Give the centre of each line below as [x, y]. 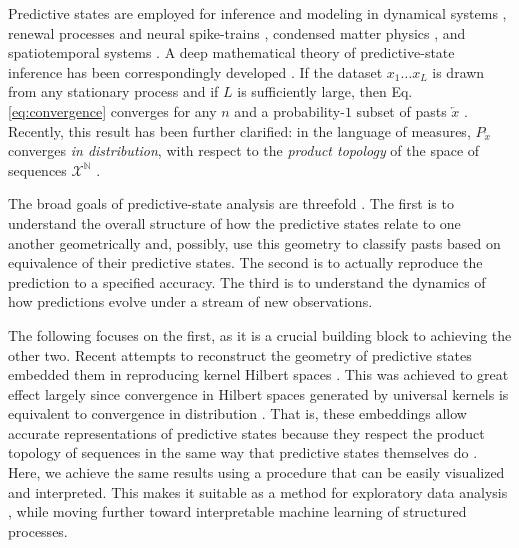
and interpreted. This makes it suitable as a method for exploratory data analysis [258, 491]
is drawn [458, 71]
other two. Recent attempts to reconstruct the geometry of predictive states [240, 354]
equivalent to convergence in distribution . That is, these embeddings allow [237, 413]
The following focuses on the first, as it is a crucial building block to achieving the [260, 334]
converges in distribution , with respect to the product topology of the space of [244, 150]
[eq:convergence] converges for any [112, 110]
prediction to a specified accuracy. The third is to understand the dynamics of [247, 281]
